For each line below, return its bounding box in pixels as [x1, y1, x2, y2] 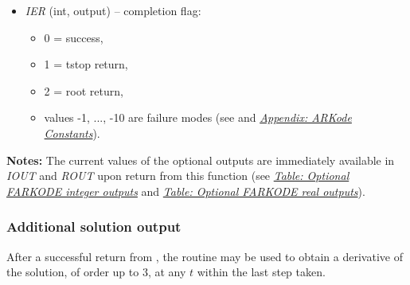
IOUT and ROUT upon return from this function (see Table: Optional [6, 167, 349, 184]
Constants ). [44, 124, 100, 141]
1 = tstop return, [44, 56, 128, 72]
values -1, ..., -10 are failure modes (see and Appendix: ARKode [44, 109, 352, 126]
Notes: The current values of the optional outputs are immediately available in [6, 151, 395, 168]
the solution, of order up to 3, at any [6, 264, 186, 280]
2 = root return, [44, 82, 123, 99]
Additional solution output [6, 217, 182, 236]
